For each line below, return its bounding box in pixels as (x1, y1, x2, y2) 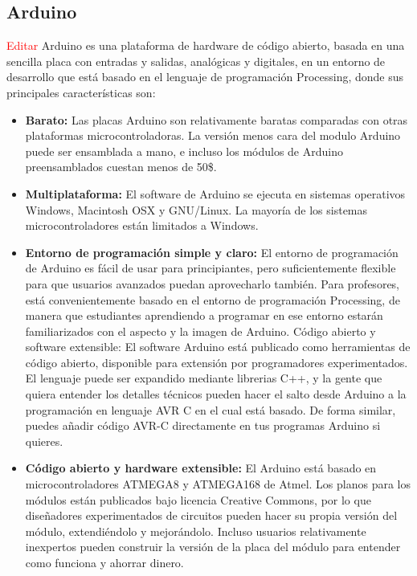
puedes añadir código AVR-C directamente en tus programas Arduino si (25, 417, 381, 434)
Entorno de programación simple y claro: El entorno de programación (25, 243, 399, 260)
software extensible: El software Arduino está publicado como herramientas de (25, 338, 411, 355)
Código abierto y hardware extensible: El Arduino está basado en (25, 460, 377, 476)
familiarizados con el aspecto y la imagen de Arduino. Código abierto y (25, 322, 376, 339)
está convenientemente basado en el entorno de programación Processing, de (25, 291, 400, 308)
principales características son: (6, 84, 156, 100)
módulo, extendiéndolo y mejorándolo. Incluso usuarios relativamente (25, 522, 366, 539)
